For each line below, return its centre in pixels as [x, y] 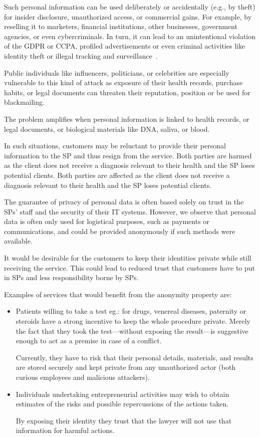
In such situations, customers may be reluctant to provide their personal [115, 146]
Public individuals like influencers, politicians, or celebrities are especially [117, 72]
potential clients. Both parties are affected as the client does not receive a [117, 175]
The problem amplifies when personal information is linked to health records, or [127, 119]
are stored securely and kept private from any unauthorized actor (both [126, 367]
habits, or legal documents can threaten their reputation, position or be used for [127, 92]
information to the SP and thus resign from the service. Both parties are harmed [128, 155]
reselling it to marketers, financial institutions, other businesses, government [121, 26]
